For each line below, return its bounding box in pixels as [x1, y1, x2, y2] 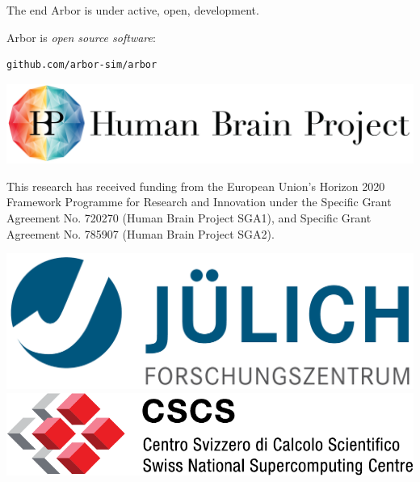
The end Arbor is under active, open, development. [6, 2, 259, 18]
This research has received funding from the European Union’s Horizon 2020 [6, 177, 385, 194]
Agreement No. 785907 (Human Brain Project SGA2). [6, 225, 275, 242]
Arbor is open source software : [6, 28, 156, 45]
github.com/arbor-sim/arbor [6, 59, 157, 71]
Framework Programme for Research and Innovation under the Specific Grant [6, 193, 392, 210]
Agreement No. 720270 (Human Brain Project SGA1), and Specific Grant [6, 209, 372, 226]
